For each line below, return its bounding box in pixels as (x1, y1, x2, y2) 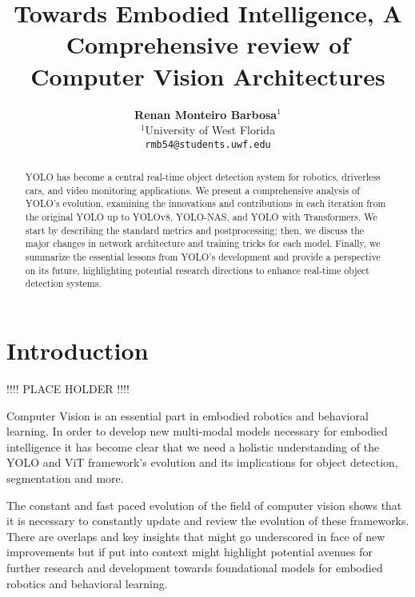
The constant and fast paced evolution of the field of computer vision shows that (6, 496, 402, 513)
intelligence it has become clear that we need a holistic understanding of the (6, 438, 380, 455)
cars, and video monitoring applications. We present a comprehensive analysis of (25, 183, 360, 197)
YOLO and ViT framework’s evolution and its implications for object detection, (6, 454, 398, 471)
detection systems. (25, 277, 102, 290)
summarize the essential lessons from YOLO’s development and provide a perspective (25, 250, 381, 264)
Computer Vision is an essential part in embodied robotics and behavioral (6, 407, 369, 424)
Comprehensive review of (66, 28, 350, 61)
